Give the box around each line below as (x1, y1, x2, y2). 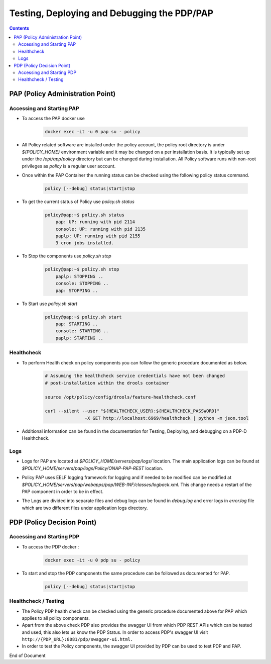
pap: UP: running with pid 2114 (55, 219, 135, 225)
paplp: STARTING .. (55, 335, 104, 341)
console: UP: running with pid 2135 (55, 226, 146, 232)
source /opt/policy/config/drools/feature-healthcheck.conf (45, 394, 196, 400)
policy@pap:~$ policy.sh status (45, 212, 125, 218)
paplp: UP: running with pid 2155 (55, 233, 141, 239)
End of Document (9, 652, 46, 658)
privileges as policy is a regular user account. (22, 163, 116, 169)
